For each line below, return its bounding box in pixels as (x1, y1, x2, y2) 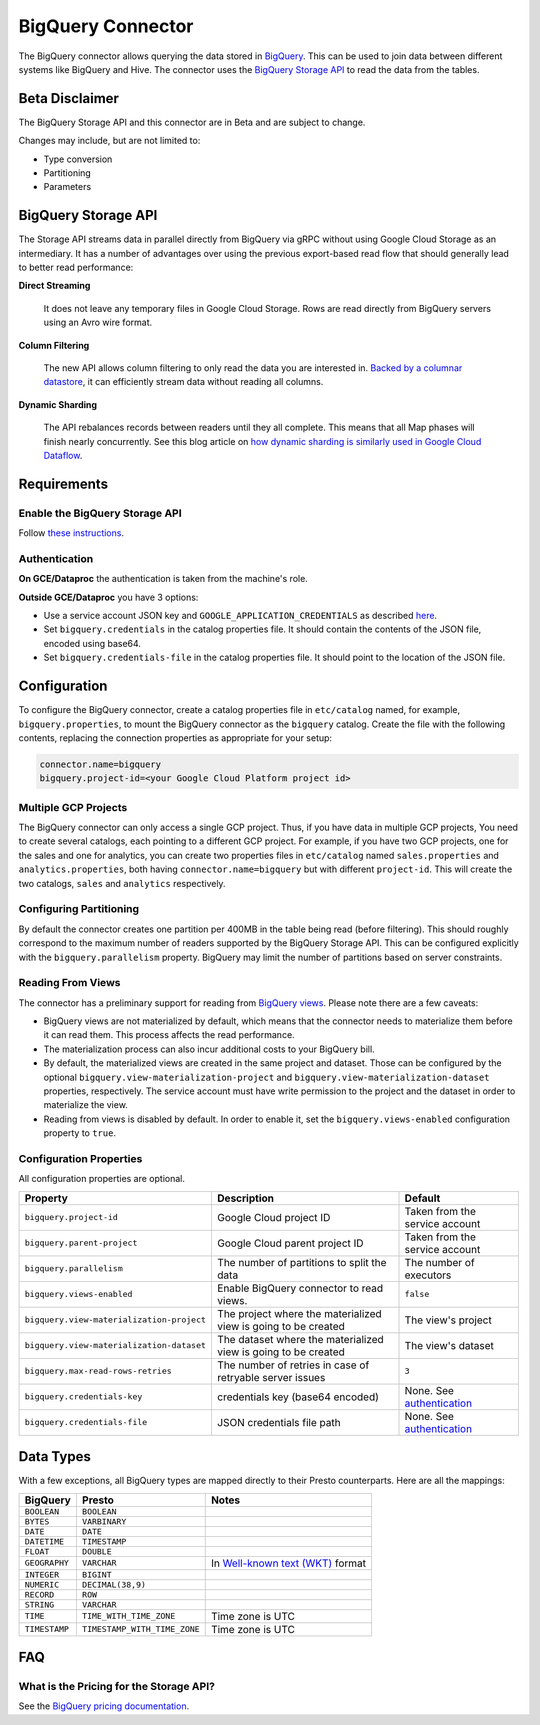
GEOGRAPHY (24, 1558, 70, 1569)
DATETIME (24, 1536, 65, 1547)
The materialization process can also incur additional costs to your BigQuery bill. (43, 1043, 375, 1055)
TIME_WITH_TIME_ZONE (81, 1611, 176, 1622)
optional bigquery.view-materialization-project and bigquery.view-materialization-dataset (43, 1071, 490, 1083)
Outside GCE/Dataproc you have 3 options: (18, 591, 199, 603)
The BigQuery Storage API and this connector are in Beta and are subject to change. (18, 116, 366, 128)
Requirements (18, 475, 109, 492)
